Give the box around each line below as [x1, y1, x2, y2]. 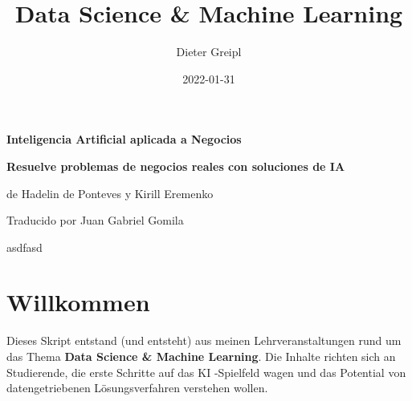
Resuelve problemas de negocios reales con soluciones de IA [6, 157, 345, 174]
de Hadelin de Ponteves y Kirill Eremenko [6, 184, 214, 201]
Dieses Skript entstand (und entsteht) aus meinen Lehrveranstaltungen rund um [6, 332, 402, 349]
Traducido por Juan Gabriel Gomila [6, 212, 184, 229]
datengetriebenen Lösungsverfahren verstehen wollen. [6, 379, 268, 396]
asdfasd [6, 238, 43, 255]
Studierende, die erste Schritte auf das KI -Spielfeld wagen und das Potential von [6, 363, 406, 380]
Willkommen [6, 286, 150, 318]
